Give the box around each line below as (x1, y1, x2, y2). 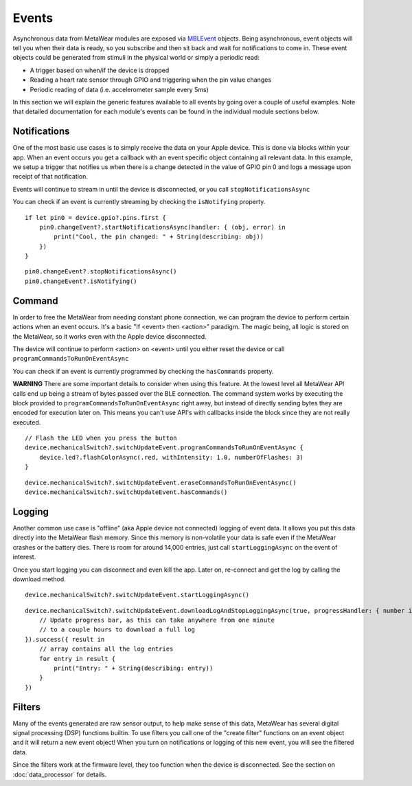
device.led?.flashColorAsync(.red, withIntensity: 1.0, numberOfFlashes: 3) (38, 453, 304, 461)
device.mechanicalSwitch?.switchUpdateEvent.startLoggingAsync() (25, 591, 250, 599)
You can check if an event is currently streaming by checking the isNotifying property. (12, 198, 266, 206)
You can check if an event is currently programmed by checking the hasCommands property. (12, 367, 274, 375)
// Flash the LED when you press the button (25, 434, 178, 442)
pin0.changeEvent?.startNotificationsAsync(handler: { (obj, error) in (38, 223, 286, 231)
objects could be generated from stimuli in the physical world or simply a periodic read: (12, 54, 260, 62)
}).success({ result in (25, 636, 105, 643)
